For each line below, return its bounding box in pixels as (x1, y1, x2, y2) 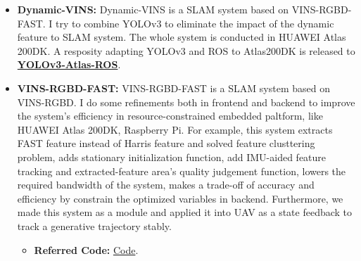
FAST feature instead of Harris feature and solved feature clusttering (17, 136, 315, 151)
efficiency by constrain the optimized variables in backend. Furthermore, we (17, 191, 343, 205)
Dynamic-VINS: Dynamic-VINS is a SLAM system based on (17, 2, 289, 16)
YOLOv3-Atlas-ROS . (17, 57, 121, 72)
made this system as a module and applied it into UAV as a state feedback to (17, 205, 353, 219)
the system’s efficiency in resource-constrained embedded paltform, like (17, 108, 323, 123)
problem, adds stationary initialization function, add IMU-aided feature (17, 149, 327, 164)
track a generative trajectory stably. (17, 218, 172, 233)
